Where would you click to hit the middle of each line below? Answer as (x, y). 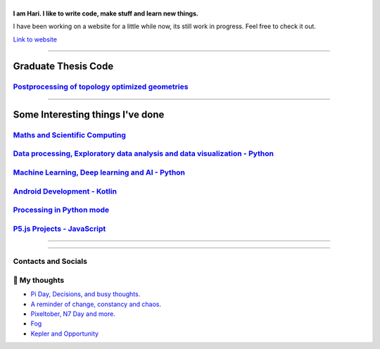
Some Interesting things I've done (89, 114)
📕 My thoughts (39, 280)
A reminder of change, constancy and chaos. (96, 304)
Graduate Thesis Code (63, 66)
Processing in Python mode (61, 210)
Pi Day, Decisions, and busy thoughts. (85, 294)
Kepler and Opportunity (64, 334)
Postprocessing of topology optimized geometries (101, 87)
